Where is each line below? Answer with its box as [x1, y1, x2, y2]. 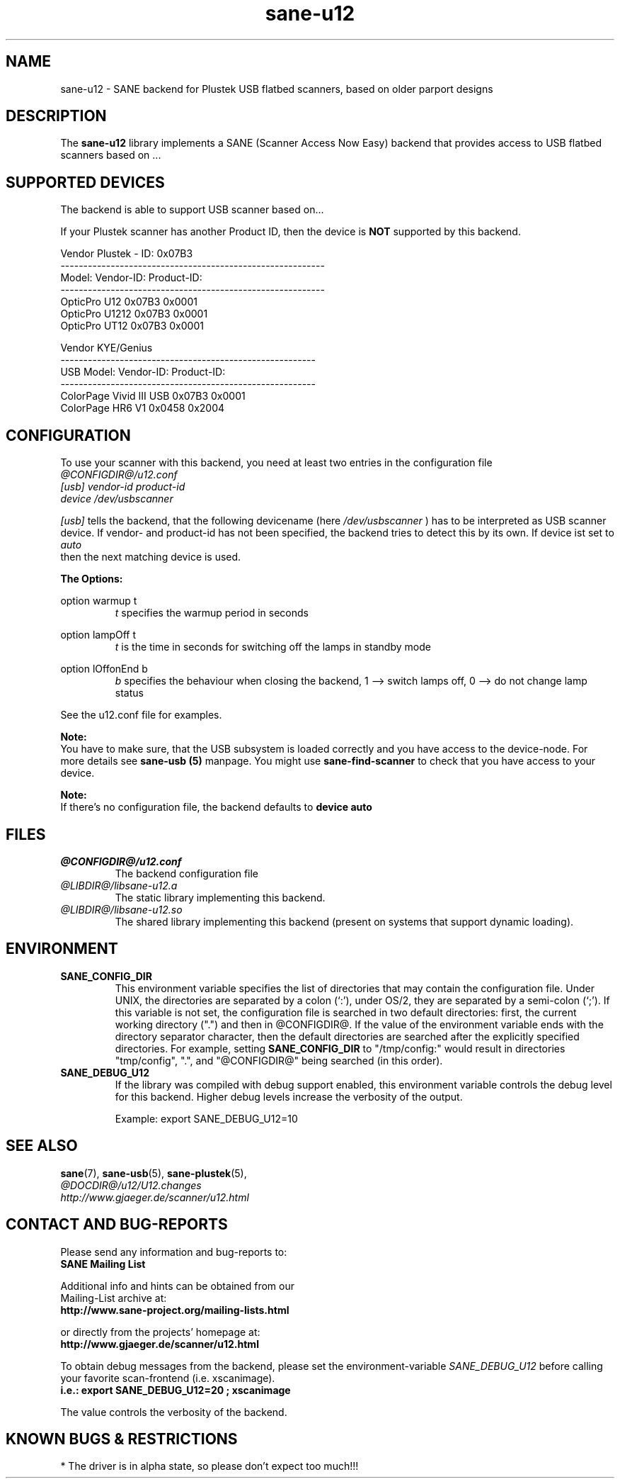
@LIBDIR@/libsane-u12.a [60, 879, 178, 892]
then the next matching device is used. [60, 551, 241, 563]
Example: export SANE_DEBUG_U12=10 [115, 1112, 298, 1125]
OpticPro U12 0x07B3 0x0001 [60, 296, 197, 308]
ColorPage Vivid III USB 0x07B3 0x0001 [60, 390, 246, 403]
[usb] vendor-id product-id [60, 480, 185, 493]
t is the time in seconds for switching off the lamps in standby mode [115, 641, 431, 653]
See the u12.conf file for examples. [60, 709, 222, 721]
